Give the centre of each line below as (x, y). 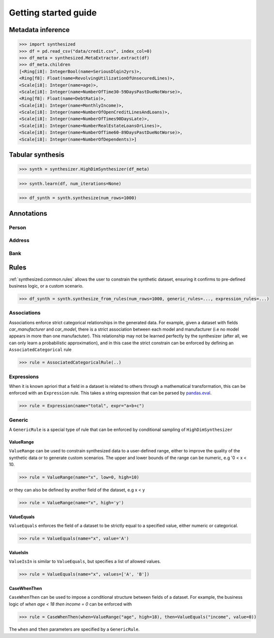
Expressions (24, 377)
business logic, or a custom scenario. (46, 286)
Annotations (28, 213)
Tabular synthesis (37, 155)
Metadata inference (39, 30)
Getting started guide (53, 13)
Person (18, 227)
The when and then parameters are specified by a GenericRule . (74, 629)
